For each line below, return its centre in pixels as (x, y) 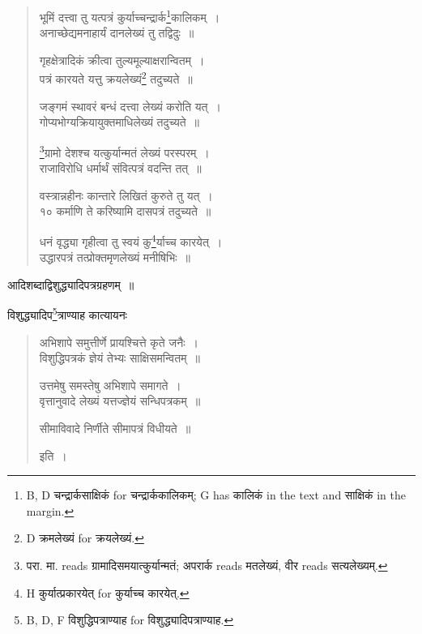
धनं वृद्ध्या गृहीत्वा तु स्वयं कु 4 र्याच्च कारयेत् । (131, 240)
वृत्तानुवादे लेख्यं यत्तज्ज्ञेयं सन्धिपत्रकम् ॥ (120, 401)
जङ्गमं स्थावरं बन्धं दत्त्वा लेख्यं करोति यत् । (130, 106)
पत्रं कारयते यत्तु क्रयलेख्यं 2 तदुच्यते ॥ (116, 78)
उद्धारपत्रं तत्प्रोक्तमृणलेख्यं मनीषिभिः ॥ (115, 257)
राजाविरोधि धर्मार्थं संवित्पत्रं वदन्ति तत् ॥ (120, 168)
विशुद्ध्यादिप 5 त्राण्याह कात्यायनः (67, 313)
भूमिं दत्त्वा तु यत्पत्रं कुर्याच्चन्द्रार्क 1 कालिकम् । (130, 16)
